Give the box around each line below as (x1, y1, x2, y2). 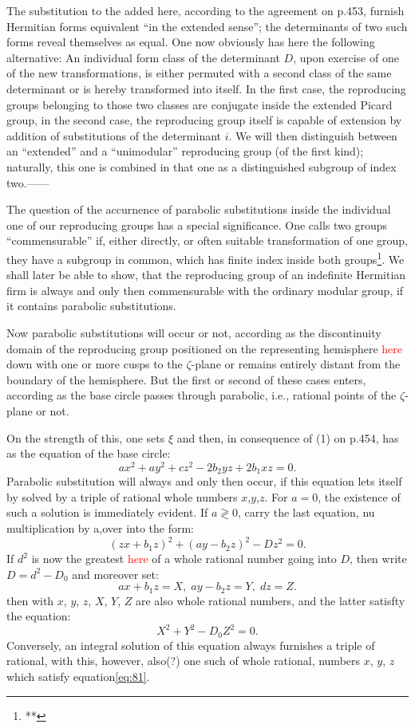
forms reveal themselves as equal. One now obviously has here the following (6, 33, 375, 50)
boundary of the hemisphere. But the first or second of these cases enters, (6, 371, 366, 388)
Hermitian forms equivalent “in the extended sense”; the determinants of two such (6, 18, 408, 34)
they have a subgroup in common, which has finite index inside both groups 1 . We (6, 248, 405, 267)
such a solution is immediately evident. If (6, 504, 208, 521)
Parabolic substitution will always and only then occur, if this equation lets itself (6, 473, 402, 490)
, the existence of (318, 488, 401, 505)
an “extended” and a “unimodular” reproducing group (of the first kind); (6, 143, 364, 159)
